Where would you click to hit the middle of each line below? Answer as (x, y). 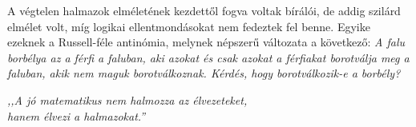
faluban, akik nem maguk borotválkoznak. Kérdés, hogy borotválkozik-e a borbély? (204, 73)
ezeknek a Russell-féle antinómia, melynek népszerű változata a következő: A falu (206, 42)
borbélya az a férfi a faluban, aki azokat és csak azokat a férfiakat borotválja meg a (208, 57)
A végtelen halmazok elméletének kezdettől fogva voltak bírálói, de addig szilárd (204, 10)
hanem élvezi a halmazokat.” (77, 115)
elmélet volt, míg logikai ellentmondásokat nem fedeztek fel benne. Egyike (189, 26)
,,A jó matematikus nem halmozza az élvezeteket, (127, 99)
